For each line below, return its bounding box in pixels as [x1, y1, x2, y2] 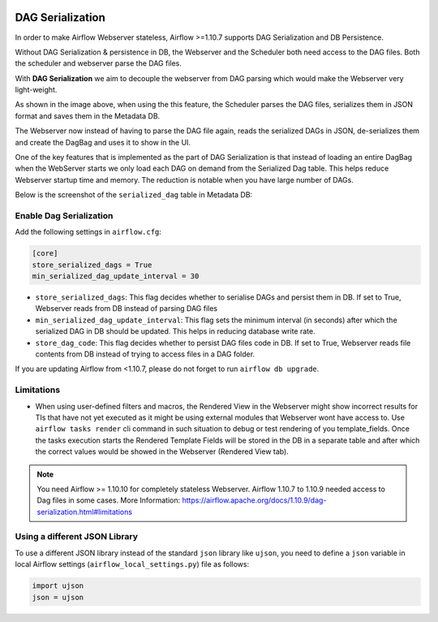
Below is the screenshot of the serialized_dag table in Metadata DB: [15, 190, 253, 200]
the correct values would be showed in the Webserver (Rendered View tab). [35, 447, 290, 456]
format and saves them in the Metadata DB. [15, 110, 161, 121]
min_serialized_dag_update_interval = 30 [32, 272, 200, 281]
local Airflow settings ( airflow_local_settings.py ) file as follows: [15, 559, 250, 569]
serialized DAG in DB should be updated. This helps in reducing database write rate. [35, 326, 316, 336]
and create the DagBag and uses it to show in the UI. [15, 137, 191, 147]
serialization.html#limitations [36, 507, 133, 516]
